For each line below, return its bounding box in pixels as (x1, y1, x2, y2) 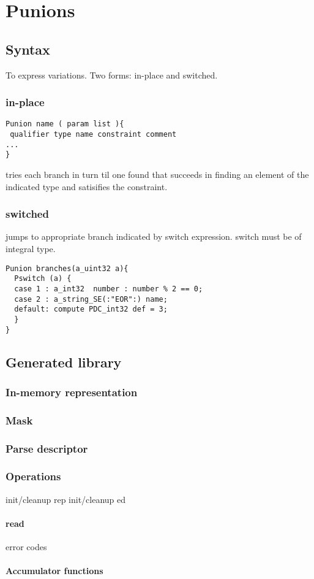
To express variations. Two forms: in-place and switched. (6, 68, 218, 81)
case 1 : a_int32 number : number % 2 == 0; (14, 284, 203, 293)
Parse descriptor (6, 440, 88, 456)
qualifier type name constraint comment (10, 130, 177, 139)
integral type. (6, 242, 56, 255)
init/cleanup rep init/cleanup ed (6, 493, 126, 505)
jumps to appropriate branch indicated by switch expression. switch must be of (6, 230, 302, 243)
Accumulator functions (6, 564, 103, 577)
